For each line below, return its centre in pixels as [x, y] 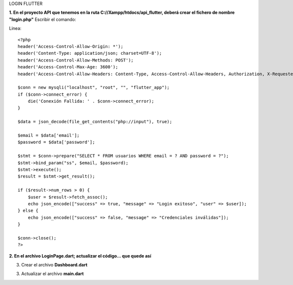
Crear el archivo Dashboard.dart [54, 265]
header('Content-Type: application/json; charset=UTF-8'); [90, 53]
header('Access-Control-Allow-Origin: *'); [71, 46]
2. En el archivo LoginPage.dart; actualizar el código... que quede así [80, 256]
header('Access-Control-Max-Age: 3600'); [68, 67]
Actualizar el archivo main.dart [52, 274]
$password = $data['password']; [56, 142]
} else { [28, 211]
